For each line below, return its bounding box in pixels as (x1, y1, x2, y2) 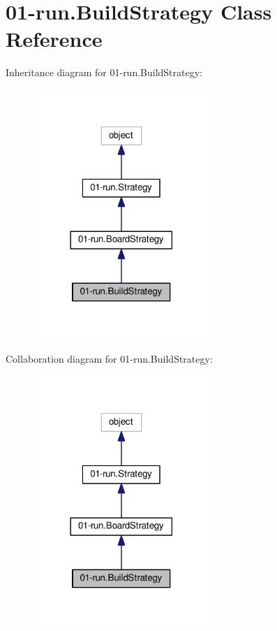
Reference (6, 24, 103, 53)
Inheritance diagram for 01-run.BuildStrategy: (6, 65, 203, 80)
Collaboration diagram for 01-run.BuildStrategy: (6, 351, 213, 366)
